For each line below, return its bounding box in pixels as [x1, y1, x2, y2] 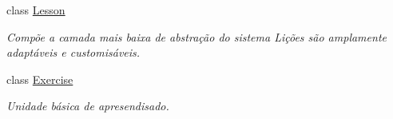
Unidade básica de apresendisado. [6, 97, 169, 114]
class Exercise [6, 70, 73, 87]
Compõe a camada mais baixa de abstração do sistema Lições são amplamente [6, 28, 387, 45]
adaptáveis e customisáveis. [6, 44, 141, 61]
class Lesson [6, 2, 65, 18]
